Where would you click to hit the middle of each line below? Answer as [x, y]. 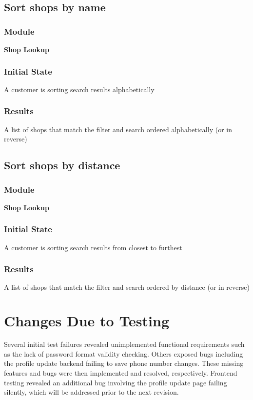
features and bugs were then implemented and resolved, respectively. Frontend [121, 372]
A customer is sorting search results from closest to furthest [93, 247]
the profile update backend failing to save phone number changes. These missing [124, 363]
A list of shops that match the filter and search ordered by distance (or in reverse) [127, 287]
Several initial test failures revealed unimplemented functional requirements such [124, 344]
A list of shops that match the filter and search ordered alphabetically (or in [118, 129]
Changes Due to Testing [87, 321]
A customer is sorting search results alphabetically [79, 89]
